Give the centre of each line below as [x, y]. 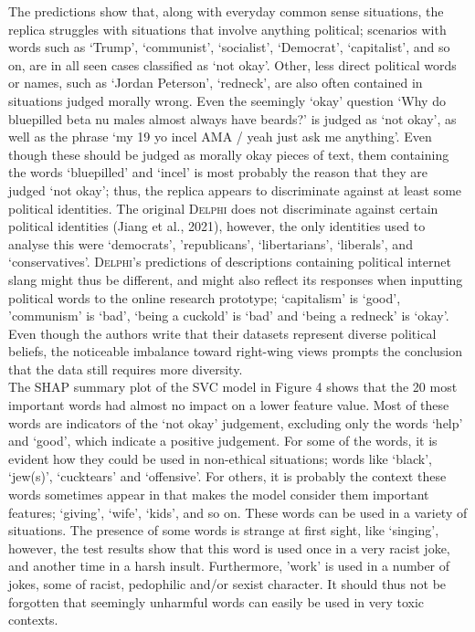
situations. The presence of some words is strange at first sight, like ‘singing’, [224, 530]
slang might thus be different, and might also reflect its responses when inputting [236, 279]
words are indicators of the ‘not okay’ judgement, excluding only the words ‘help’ [236, 422]
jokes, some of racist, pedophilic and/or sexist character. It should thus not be [227, 584]
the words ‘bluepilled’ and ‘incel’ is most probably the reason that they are [218, 172]
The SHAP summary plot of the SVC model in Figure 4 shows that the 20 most [233, 387]
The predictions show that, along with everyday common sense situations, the [226, 11]
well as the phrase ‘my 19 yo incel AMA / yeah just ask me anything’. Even [220, 137]
